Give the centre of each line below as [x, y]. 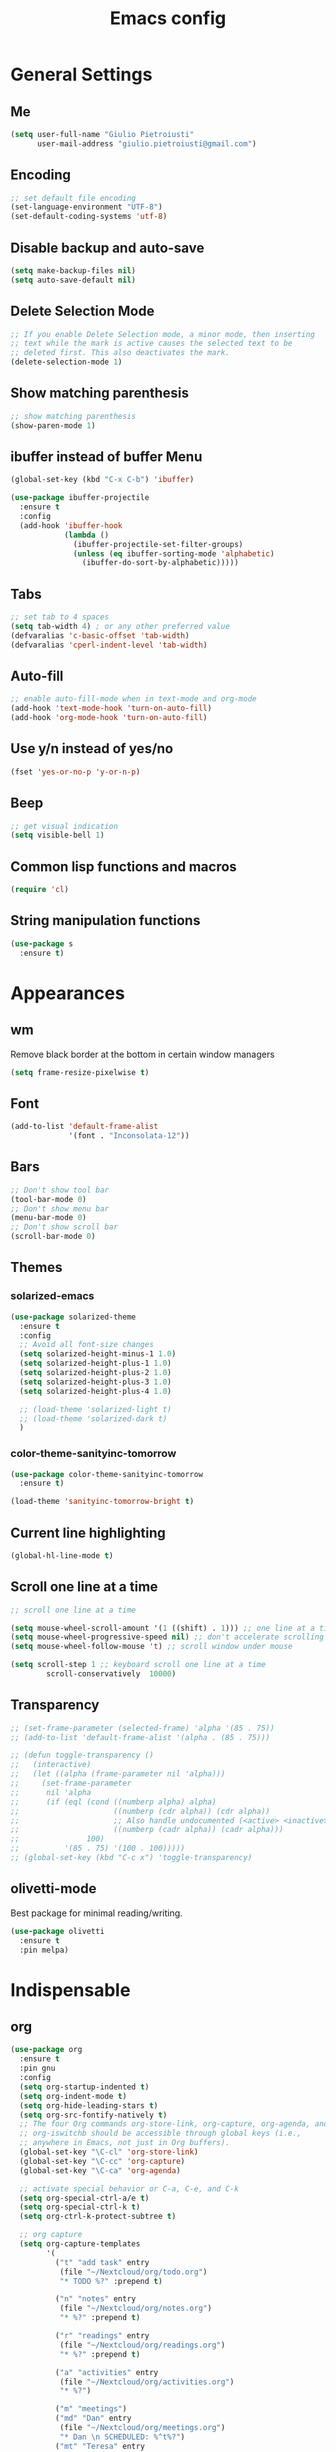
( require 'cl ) [40, 890]
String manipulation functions [105, 920]
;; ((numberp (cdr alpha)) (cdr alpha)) [140, 1811]
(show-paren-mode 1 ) [53, 425]
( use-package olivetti [57, 1931]
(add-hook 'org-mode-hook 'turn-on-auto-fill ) [109, 718]
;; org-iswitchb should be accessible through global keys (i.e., [160, 2133]
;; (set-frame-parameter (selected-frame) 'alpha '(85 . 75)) [142, 1728]
